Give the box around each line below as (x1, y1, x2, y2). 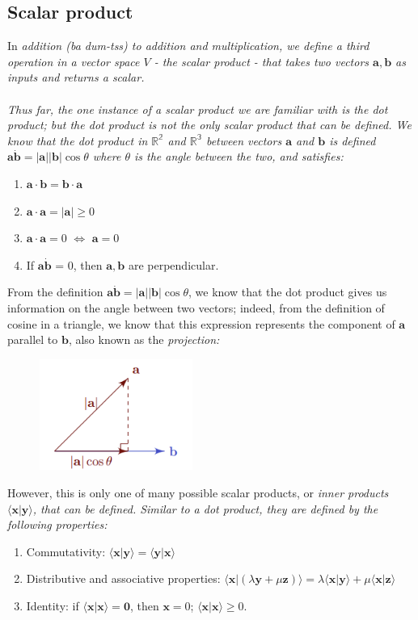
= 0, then (55, 256, 103, 273)
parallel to (7, 331, 58, 348)
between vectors (205, 132, 282, 149)
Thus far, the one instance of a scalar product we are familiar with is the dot (7, 100, 388, 117)
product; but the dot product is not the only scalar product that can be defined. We (7, 116, 412, 133)
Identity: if (26, 597, 79, 614)
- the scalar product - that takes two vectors (154, 52, 369, 69)
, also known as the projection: (68, 331, 220, 348)
